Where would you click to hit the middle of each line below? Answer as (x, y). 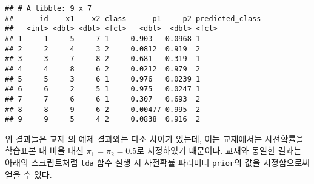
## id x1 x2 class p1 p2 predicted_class (133, 18)
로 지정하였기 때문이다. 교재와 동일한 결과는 (219, 150)
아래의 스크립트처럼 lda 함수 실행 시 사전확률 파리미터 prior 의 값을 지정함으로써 (158, 163)
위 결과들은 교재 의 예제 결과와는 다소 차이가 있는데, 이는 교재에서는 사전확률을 (155, 138)
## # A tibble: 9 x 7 (48, 8)
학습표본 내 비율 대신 (44, 150)
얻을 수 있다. (28, 174)
